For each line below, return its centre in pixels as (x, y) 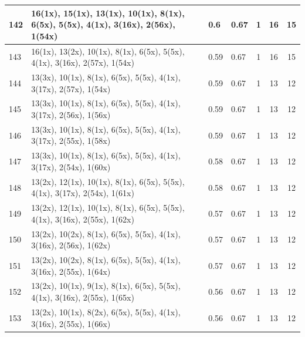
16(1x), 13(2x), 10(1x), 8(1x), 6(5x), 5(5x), (108, 51)
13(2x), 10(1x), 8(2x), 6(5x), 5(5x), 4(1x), (106, 311)
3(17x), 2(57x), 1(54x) (71, 88)
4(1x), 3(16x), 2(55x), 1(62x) (83, 219)
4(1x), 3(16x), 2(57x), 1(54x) (83, 63)
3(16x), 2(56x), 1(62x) (71, 245)
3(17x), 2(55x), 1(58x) (71, 141)
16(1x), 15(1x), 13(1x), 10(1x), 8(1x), (108, 13)
